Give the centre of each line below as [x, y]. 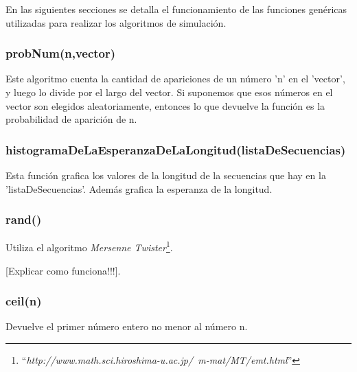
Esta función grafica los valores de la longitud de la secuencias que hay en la [166, 175]
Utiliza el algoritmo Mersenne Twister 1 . [89, 246]
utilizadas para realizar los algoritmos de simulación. [116, 22]
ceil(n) [24, 301]
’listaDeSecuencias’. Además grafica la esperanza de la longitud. [139, 188]
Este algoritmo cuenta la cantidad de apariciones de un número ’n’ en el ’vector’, [175, 79]
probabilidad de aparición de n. [71, 119]
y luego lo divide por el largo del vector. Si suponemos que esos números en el [169, 92]
